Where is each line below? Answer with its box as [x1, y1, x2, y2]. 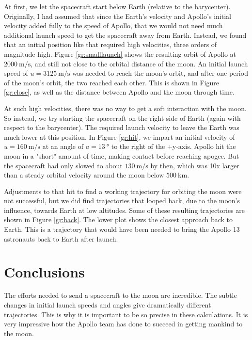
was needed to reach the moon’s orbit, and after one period [72, 68, 248, 78]
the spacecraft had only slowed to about [4, 160, 123, 170]
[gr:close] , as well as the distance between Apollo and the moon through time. [4, 87, 235, 97]
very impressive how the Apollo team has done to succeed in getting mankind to [4, 319, 243, 329]
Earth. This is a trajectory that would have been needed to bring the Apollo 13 [4, 224, 240, 234]
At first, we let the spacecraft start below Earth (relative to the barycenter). [4, 1, 231, 11]
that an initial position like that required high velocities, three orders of [4, 39, 217, 49]
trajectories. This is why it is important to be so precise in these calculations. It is [4, 309, 248, 319]
